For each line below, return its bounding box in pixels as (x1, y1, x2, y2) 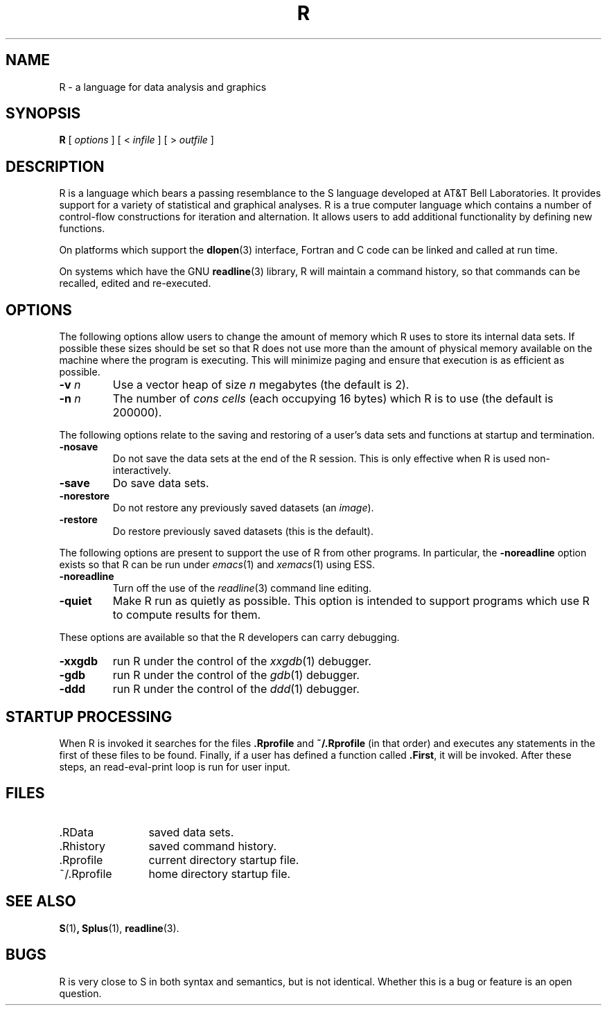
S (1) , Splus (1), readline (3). (59, 922, 179, 934)
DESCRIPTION (6, 157, 105, 175)
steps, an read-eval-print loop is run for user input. (59, 760, 290, 773)
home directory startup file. (148, 866, 291, 881)
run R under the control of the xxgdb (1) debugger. (112, 654, 371, 669)
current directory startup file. (148, 852, 299, 867)
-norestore (59, 490, 110, 502)
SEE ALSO (6, 893, 76, 911)
